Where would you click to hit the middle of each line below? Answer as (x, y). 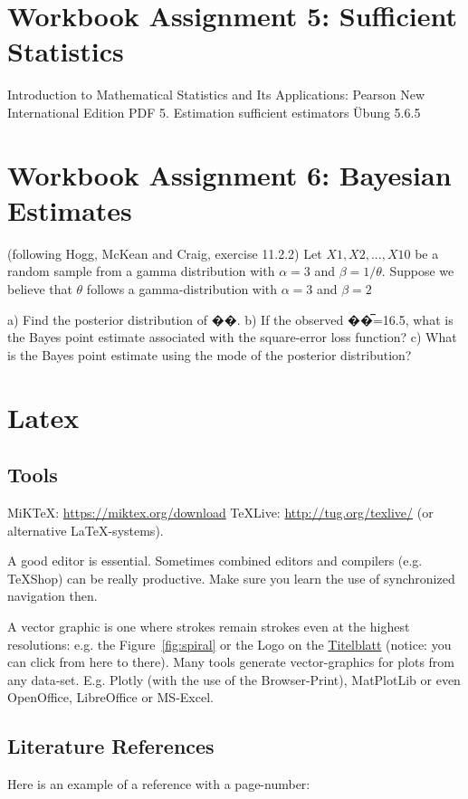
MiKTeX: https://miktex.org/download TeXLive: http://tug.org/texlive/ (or (220, 512)
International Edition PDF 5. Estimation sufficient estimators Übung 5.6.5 (214, 112)
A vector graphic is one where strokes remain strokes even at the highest (209, 626)
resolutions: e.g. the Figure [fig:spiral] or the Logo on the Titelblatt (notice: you (229, 644)
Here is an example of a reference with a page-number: (159, 784)
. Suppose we (418, 271)
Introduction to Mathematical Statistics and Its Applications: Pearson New (216, 95)
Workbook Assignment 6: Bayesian (229, 174)
